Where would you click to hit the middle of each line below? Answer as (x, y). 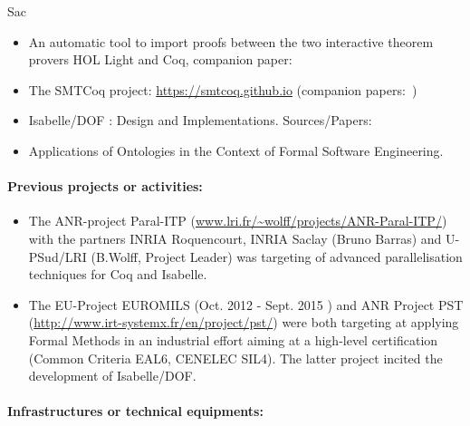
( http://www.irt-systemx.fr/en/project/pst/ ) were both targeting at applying (244, 322)
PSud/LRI (58, 256)
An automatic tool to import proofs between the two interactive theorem (231, 41)
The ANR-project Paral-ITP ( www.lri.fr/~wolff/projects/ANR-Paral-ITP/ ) (238, 221)
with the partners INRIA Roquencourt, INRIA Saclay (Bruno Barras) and (235, 238)
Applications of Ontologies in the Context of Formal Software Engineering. (236, 150)
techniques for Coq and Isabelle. (118, 274)
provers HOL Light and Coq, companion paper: (160, 59)
